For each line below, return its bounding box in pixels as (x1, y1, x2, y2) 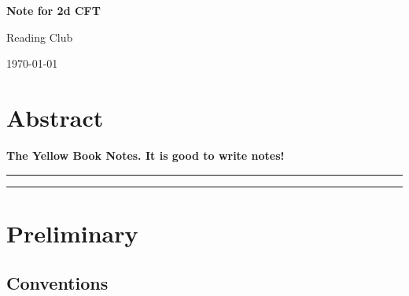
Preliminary (6, 216, 138, 249)
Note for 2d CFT (6, 2, 101, 18)
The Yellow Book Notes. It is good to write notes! (6, 146, 285, 163)
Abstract (6, 101, 104, 133)
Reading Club (6, 28, 73, 45)
